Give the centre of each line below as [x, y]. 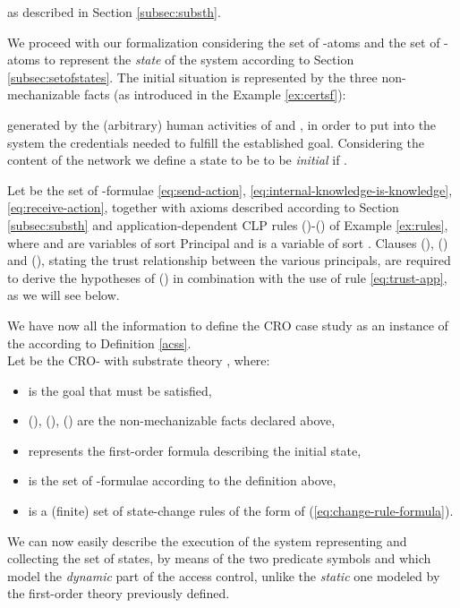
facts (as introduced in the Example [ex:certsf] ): [215, 94]
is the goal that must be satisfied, [120, 390]
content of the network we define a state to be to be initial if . [178, 160]
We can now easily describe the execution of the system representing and [207, 540]
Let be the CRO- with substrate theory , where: [139, 360]
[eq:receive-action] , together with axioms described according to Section [203, 207]
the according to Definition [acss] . [99, 343]
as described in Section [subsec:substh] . [114, 12]
